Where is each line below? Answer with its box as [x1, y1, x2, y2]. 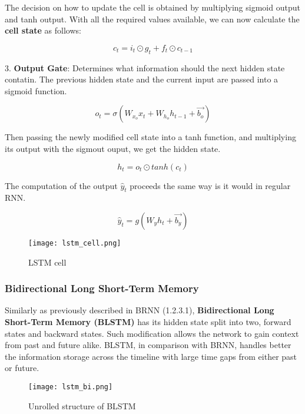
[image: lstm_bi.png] [28, 382, 113, 391]
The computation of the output [5, 179, 118, 191]
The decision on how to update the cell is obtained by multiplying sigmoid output [5, 1, 300, 13]
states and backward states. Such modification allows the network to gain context [5, 327, 299, 339]
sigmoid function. [5, 84, 67, 97]
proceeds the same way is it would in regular [130, 179, 291, 191]
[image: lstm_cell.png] [28, 239, 121, 247]
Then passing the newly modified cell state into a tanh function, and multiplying [5, 131, 296, 143]
